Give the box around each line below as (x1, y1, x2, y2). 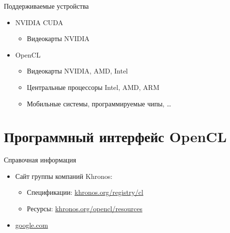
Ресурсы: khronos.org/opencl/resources (27, 204, 143, 214)
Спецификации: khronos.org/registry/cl (27, 187, 143, 197)
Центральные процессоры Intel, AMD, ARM (27, 82, 160, 92)
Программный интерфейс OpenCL (4, 127, 227, 146)
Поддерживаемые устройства (4, 1, 89, 11)
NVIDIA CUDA (15, 17, 63, 27)
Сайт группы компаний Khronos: (15, 171, 113, 181)
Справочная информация (4, 155, 77, 165)
